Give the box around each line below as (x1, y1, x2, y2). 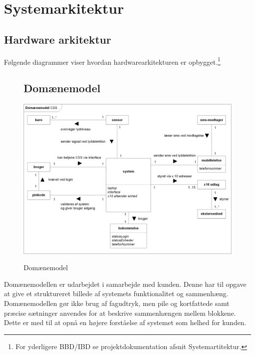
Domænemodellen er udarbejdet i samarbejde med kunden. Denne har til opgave (4, 279, 247, 289)
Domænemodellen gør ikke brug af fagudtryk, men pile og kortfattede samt (4, 298, 229, 308)
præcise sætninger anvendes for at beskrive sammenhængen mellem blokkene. (4, 307, 236, 318)
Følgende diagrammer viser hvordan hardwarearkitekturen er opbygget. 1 (4, 55, 221, 67)
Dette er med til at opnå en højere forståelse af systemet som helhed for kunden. (4, 317, 246, 328)
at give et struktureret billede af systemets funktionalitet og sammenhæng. (4, 288, 229, 299)
